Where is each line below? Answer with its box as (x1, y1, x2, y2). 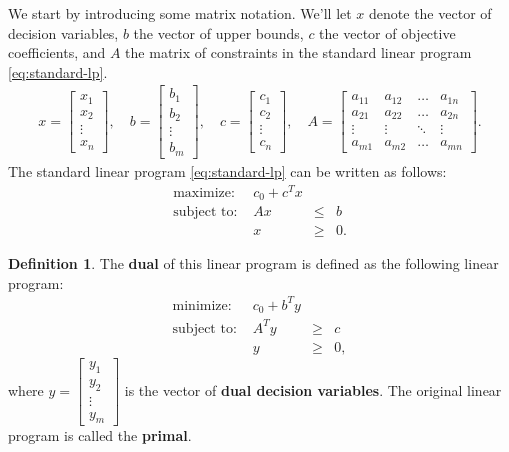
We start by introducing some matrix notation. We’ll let (8, 3, 352, 23)
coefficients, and (8, 42, 106, 63)
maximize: (173, 185, 235, 200)
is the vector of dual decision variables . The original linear (124, 379, 502, 400)
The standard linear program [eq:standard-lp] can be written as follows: (8, 160, 447, 181)
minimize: (172, 298, 232, 313)
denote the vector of (369, 3, 492, 23)
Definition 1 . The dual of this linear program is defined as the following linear (8, 253, 499, 274)
